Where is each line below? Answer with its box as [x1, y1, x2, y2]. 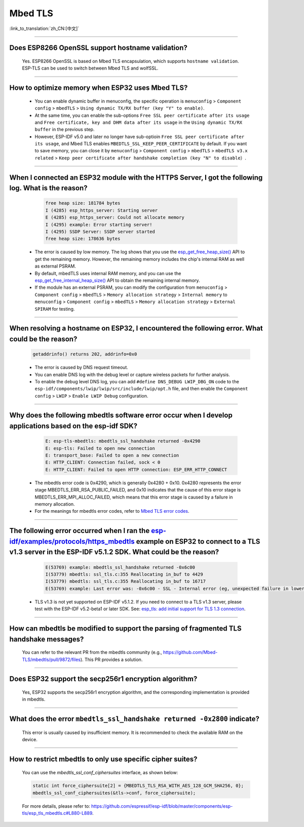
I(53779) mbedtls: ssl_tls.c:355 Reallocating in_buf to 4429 [45, 571, 203, 577]
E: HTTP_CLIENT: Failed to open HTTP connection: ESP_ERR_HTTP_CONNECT [45, 467, 227, 472]
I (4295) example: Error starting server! [45, 221, 153, 227]
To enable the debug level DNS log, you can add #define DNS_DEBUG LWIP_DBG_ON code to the [34, 378, 239, 384]
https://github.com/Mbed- [163, 649, 218, 655]
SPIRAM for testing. [34, 306, 75, 312]
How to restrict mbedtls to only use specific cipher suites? [9, 754, 198, 764]
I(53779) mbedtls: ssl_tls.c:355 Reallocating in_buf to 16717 [45, 579, 206, 584]
